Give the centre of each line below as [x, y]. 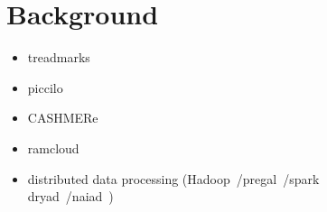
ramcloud [53, 147]
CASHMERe [63, 118]
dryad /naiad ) [70, 196]
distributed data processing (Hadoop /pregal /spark [173, 178]
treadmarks [59, 57]
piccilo [45, 87]
